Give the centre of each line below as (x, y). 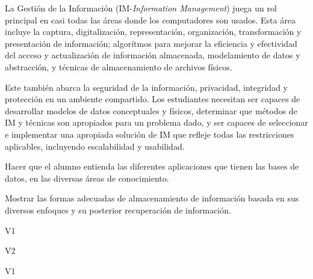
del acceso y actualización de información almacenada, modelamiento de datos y (153, 55)
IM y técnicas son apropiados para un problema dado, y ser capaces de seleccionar (156, 122)
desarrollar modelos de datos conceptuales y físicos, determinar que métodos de (151, 110)
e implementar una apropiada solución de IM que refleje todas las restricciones (150, 134)
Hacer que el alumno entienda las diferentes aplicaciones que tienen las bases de (152, 166)
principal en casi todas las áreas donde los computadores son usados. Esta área (150, 20)
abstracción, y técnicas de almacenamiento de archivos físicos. (119, 66)
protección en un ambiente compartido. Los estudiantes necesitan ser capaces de (153, 99)
